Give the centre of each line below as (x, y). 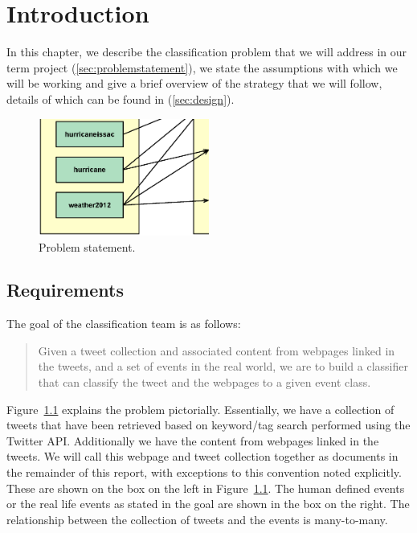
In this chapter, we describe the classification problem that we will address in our (207, 52)
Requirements (65, 290)
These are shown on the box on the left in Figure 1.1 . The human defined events (206, 488)
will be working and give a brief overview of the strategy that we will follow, (194, 83)
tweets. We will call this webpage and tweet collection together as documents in (202, 456)
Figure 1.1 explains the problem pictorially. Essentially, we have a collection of (200, 409)
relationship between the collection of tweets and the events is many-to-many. (197, 519)
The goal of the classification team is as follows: (124, 324)
